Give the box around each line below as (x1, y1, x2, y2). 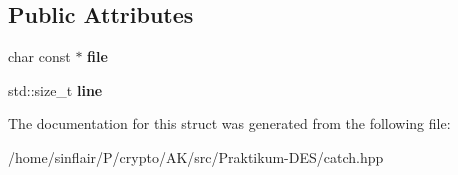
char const (8, 46, 71, 67)
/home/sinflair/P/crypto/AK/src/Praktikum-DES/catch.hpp (8, 146, 384, 167)
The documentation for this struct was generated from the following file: (8, 113, 451, 134)
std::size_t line (8, 79, 103, 100)
